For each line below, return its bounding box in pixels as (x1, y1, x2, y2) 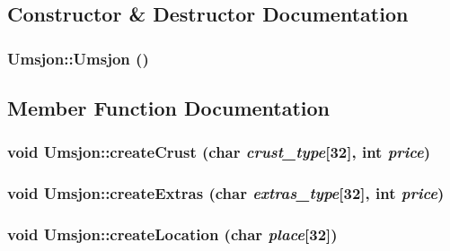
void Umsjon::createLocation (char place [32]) (7, 223, 338, 246)
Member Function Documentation (7, 94, 331, 122)
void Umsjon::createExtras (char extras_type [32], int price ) (7, 182, 445, 204)
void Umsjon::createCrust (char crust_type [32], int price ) (7, 141, 431, 163)
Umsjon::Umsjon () (7, 47, 149, 69)
